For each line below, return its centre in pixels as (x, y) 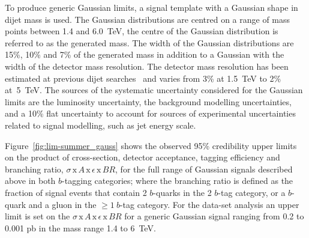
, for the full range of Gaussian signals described (204, 169)
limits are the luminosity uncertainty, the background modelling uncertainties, (148, 101)
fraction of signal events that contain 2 (76, 192)
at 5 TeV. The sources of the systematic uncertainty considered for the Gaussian (154, 90)
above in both (30, 181)
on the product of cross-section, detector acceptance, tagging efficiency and (142, 157)
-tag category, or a (252, 192)
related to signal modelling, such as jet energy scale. (100, 125)
